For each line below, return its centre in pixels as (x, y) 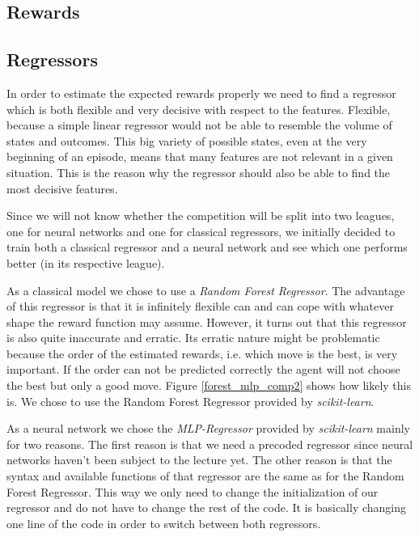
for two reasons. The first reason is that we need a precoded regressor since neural (210, 444)
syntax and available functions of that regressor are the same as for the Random (205, 476)
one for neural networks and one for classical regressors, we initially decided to (201, 231)
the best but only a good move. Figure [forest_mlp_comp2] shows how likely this (209, 385)
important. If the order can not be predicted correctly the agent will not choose (203, 369)
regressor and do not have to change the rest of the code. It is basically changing (207, 507)
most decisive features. (62, 188)
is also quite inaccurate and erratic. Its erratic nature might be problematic (193, 338)
